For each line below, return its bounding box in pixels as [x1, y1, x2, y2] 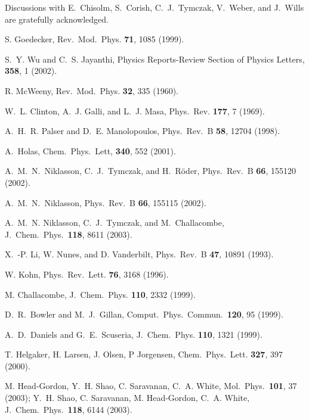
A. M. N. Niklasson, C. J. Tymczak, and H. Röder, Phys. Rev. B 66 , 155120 [5, 164, 296, 177]
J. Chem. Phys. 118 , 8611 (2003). [5, 228, 132, 240]
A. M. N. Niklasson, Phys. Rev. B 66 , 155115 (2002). [5, 196, 206, 209]
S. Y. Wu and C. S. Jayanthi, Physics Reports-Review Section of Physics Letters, [5, 52, 305, 65]
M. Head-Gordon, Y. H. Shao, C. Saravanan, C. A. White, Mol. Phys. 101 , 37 [5, 379, 297, 392]
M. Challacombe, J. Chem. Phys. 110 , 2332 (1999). [5, 288, 196, 300]
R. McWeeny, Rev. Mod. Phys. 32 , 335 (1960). [5, 84, 178, 97]
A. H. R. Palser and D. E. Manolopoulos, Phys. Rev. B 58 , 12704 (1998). [5, 125, 280, 137]
